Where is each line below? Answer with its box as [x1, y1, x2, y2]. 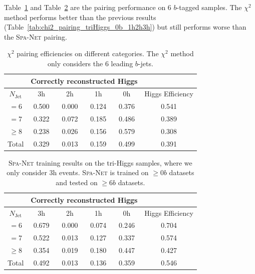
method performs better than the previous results [4, 12, 156, 22]
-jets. [138, 58, 153, 68]
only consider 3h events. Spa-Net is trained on [7, 167, 149, 178]
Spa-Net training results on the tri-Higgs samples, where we [9, 157, 192, 168]
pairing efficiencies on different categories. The [17, 48, 159, 59]
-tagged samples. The [176, 2, 242, 12]
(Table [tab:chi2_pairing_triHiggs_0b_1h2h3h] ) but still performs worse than [4, 22, 246, 32]
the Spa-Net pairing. [4, 31, 67, 42]
